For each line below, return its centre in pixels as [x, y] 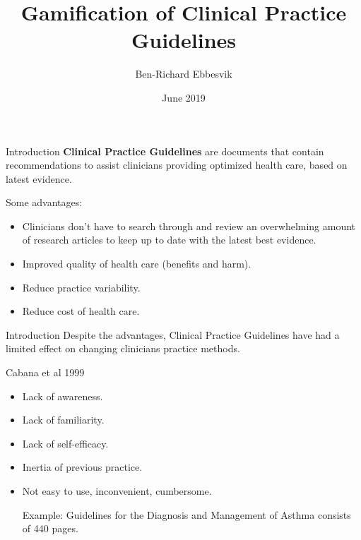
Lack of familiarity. [63, 420]
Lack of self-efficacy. [65, 443]
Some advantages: [44, 202]
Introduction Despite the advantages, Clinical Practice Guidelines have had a [173, 334]
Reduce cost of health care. [81, 311]
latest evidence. [39, 178]
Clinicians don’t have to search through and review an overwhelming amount [189, 226]
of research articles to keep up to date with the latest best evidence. [169, 240]
